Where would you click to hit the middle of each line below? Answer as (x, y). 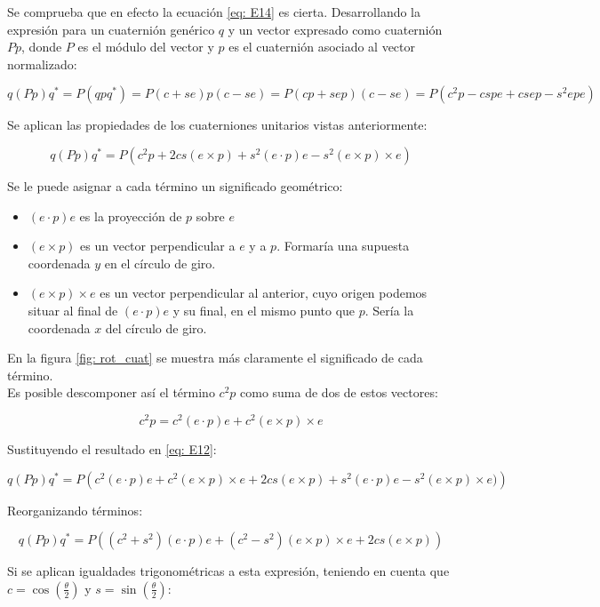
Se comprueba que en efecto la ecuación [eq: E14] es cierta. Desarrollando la (214, 12)
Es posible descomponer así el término (111, 392)
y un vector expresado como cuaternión (335, 29)
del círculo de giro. (156, 327)
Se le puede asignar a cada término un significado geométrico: (175, 185)
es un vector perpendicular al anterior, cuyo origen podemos (264, 293)
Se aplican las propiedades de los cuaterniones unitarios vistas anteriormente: (217, 125)
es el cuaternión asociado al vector (322, 47)
